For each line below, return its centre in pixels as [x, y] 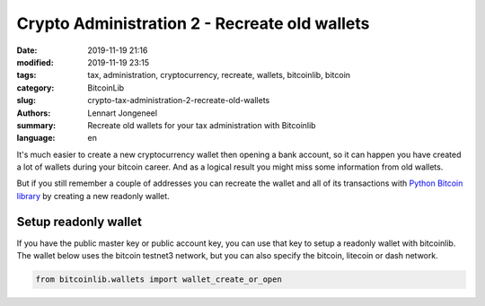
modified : [35, 62]
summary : [36, 125]
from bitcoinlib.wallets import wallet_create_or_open [159, 280]
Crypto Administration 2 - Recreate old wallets [193, 23]
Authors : [34, 113]
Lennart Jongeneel [122, 113]
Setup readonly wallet [79, 221]
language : [36, 138]
